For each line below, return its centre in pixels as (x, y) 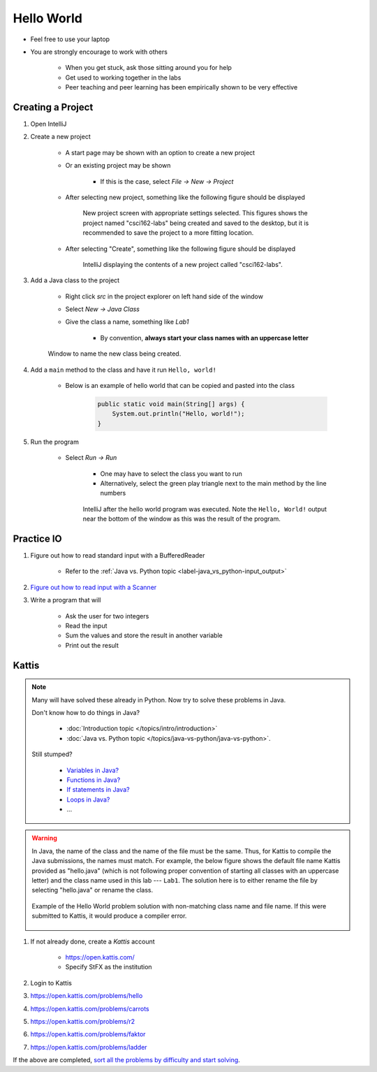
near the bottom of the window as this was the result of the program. (182, 519)
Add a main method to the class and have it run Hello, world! (123, 370)
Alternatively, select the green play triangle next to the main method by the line (214, 483)
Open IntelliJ (49, 124)
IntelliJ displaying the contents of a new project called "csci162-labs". (183, 264)
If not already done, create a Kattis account (93, 941)
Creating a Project (53, 107)
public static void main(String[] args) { (171, 404)
